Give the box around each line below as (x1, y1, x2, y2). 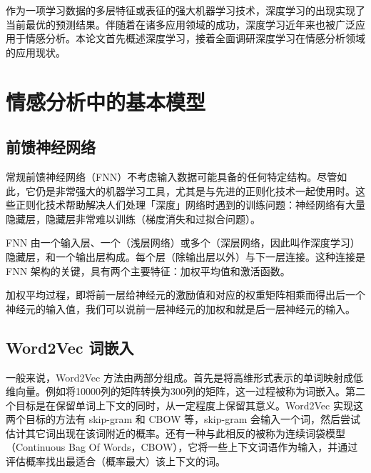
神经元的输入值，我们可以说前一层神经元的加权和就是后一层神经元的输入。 (6, 301, 355, 316)
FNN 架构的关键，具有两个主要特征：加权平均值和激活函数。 (6, 263, 290, 278)
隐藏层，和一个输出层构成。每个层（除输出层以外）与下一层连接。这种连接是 (6, 249, 365, 264)
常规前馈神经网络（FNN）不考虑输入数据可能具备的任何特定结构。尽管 (6, 169, 337, 184)
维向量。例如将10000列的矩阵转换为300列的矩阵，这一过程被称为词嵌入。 (6, 384, 345, 399)
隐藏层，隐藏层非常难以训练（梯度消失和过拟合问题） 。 (6, 211, 260, 226)
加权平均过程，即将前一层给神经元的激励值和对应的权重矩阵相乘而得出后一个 (6, 287, 365, 302)
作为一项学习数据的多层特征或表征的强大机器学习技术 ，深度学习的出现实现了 (6, 3, 365, 17)
